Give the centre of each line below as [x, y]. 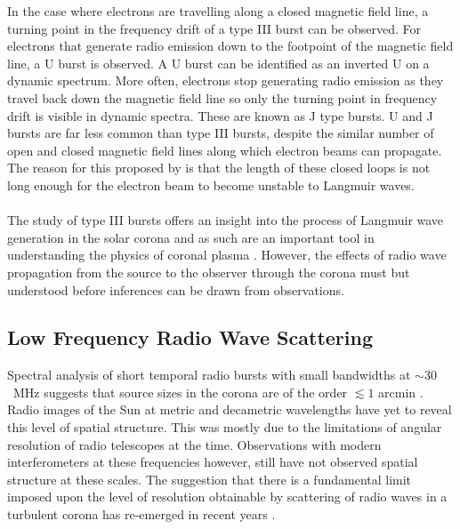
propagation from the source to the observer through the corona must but [209, 272]
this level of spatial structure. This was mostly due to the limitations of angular [225, 427]
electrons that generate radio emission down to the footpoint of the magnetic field [230, 46]
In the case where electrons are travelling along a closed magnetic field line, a [218, 11]
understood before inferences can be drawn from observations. [176, 289]
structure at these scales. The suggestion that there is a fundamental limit [210, 479]
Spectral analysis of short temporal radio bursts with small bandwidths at [209, 375]
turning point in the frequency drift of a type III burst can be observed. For [214, 28]
